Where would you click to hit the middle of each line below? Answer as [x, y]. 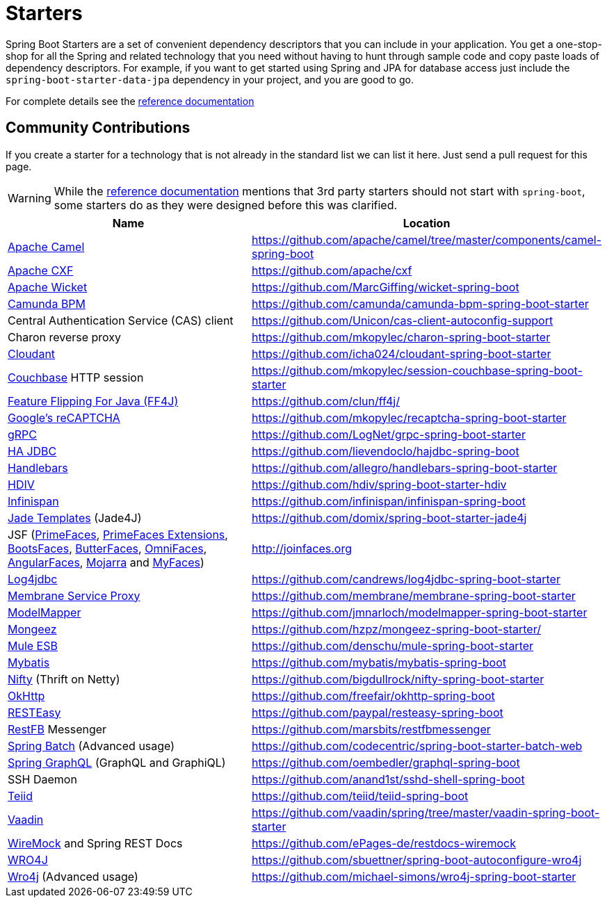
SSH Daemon [42, 779]
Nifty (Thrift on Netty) [64, 679]
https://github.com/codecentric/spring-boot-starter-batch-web [417, 746]
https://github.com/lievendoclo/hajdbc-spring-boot [386, 451]
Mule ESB [33, 645]
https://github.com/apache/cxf [332, 270]
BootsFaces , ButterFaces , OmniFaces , [107, 548]
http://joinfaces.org [302, 548]
